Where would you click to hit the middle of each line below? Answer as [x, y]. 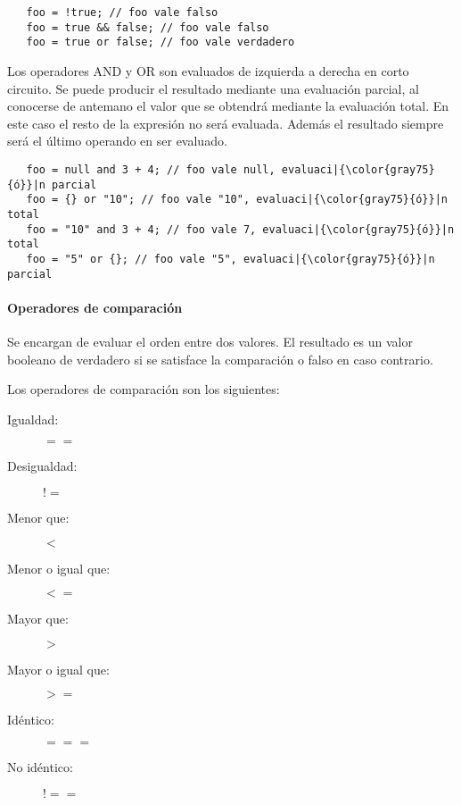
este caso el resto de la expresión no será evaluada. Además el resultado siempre [226, 123]
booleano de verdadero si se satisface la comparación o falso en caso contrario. [220, 359]
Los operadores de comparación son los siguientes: [144, 389]
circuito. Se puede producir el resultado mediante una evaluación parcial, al [213, 88]
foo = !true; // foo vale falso [122, 13]
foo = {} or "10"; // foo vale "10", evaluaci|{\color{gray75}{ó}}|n [237, 200]
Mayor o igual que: [58, 669]
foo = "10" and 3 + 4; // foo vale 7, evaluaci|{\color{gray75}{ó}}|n [240, 229]
